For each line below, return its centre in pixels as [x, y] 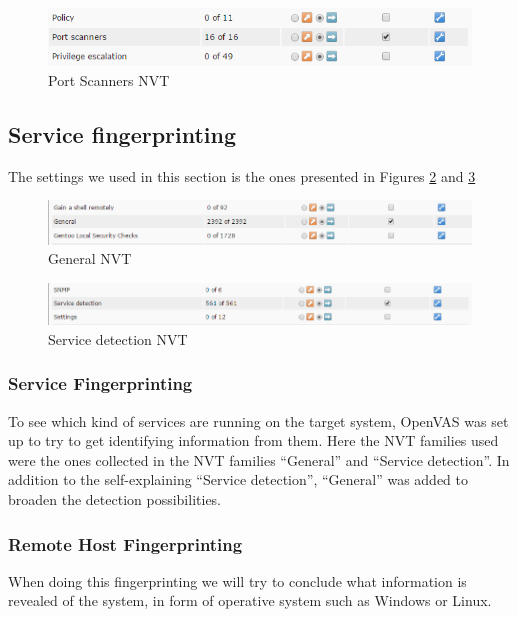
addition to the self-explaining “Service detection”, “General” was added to [238, 479]
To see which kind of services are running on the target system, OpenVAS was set [258, 420]
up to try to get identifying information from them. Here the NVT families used [253, 440]
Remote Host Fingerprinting [125, 543]
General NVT [90, 258]
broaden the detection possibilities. [115, 499]
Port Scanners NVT [109, 79]
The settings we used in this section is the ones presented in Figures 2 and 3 [242, 175]
